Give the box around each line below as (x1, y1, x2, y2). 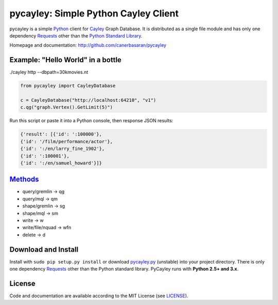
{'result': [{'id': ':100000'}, (20, 131, 102, 137)
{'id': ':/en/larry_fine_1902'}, (20, 146, 105, 151)
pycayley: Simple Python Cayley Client (9, 8, 179, 19)
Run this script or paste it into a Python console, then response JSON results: (9, 118, 173, 124)
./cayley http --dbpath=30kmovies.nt (9, 69, 89, 75)
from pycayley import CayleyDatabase (20, 83, 116, 89)
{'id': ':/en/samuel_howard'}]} (20, 160, 102, 166)
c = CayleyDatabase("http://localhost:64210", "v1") (20, 98, 157, 103)
